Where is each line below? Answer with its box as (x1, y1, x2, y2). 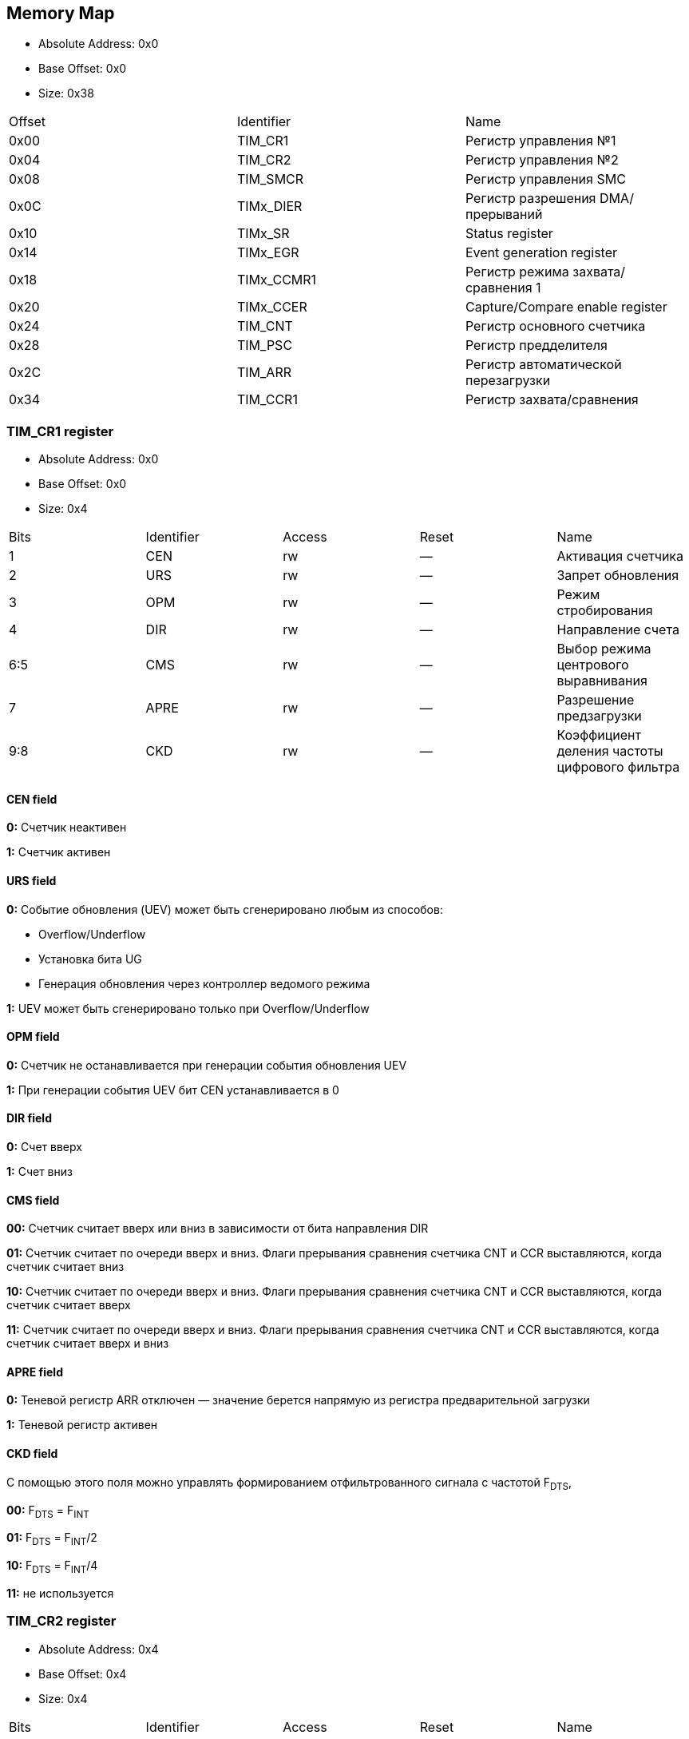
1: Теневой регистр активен (6, 1418, 158, 1432)
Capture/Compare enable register (465, 299, 667, 316)
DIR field (6, 1111, 52, 1126)
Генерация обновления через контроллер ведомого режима (38, 976, 370, 991)
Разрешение (556, 692, 635, 709)
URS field (6, 874, 57, 887)
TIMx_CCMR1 (236, 272, 317, 288)
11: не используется (6, 1586, 114, 1600)
